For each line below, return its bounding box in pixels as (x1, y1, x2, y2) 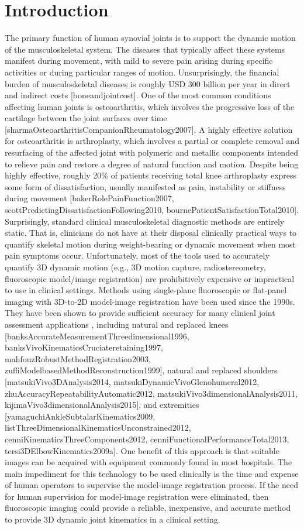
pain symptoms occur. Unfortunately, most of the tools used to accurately (5, 249, 270, 262)
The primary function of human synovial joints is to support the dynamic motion (5, 32, 296, 44)
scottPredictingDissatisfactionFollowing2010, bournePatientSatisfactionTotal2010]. (5, 204, 299, 216)
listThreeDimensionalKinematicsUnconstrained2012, (5, 421, 191, 434)
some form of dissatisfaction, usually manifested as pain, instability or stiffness (5, 180, 286, 193)
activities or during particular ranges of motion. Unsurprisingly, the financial (5, 66, 279, 78)
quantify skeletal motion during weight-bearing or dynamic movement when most (5, 238, 296, 250)
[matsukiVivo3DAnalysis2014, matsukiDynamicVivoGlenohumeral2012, (5, 375, 260, 387)
